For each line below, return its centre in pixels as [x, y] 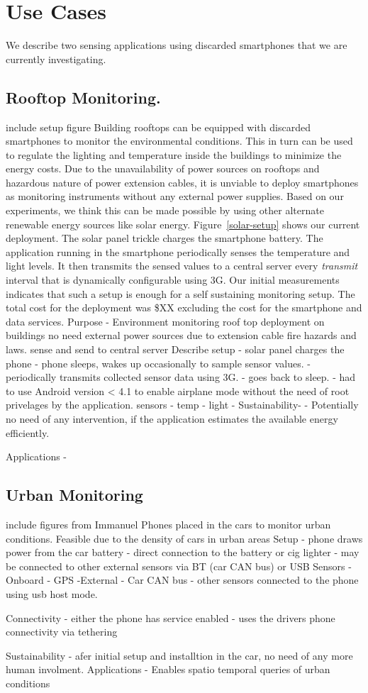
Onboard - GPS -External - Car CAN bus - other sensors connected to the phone [182, 580]
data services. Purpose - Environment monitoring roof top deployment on [165, 321]
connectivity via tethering [62, 632]
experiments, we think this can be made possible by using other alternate [165, 210]
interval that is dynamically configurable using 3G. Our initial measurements [173, 280]
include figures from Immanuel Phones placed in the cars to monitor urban [168, 524]
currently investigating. [56, 59]
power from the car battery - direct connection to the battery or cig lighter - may [183, 552]
